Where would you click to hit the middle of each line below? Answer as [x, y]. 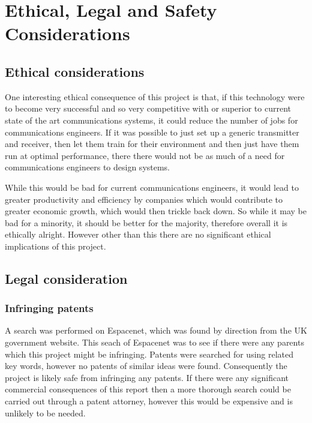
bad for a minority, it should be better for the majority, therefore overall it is [146, 222]
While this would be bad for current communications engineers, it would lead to [152, 187]
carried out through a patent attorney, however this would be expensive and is [149, 401]
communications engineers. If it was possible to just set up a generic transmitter [152, 132]
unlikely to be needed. [45, 412]
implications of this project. [55, 246]
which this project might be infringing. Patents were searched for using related [149, 354]
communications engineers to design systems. [88, 167]
